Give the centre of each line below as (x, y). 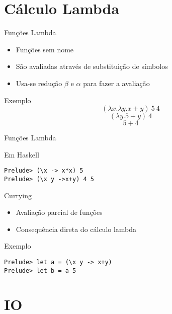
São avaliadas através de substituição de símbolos (92, 66)
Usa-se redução (39, 83)
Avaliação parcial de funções (59, 212)
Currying (18, 195)
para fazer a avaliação (116, 83)
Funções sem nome (45, 49)
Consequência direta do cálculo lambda (76, 229)
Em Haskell (22, 154)
